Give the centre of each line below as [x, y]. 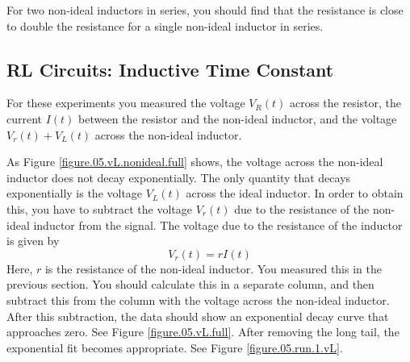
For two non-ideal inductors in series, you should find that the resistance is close [205, 10]
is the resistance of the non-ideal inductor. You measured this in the [213, 268]
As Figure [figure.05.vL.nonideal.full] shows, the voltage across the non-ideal [195, 162]
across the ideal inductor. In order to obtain [295, 193]
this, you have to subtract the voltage [100, 208]
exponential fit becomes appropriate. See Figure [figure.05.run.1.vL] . [175, 347]
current [25, 118]
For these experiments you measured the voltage [126, 103]
